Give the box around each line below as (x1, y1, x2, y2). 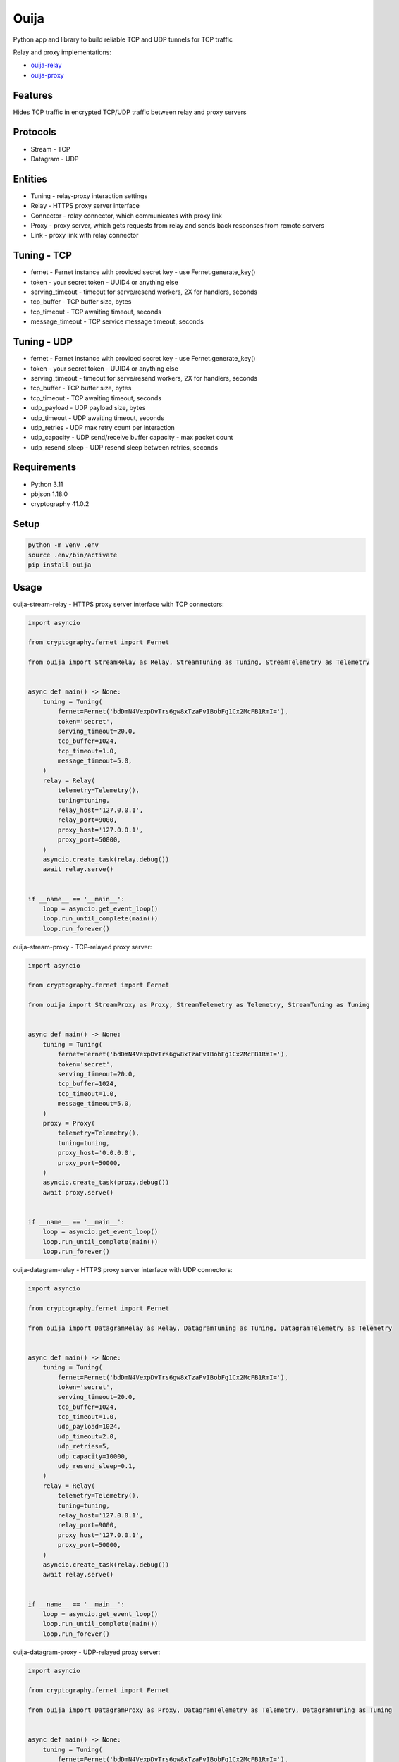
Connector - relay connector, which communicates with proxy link (30, 211, 222, 220)
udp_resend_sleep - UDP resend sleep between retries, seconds (30, 443, 219, 451)
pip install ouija (27, 561, 92, 569)
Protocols (13, 126, 56, 138)
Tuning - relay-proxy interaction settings (30, 191, 148, 200)
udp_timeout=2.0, (57, 1432, 118, 1441)
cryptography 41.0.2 (30, 500, 90, 508)
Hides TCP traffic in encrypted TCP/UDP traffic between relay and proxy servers (13, 108, 247, 116)
